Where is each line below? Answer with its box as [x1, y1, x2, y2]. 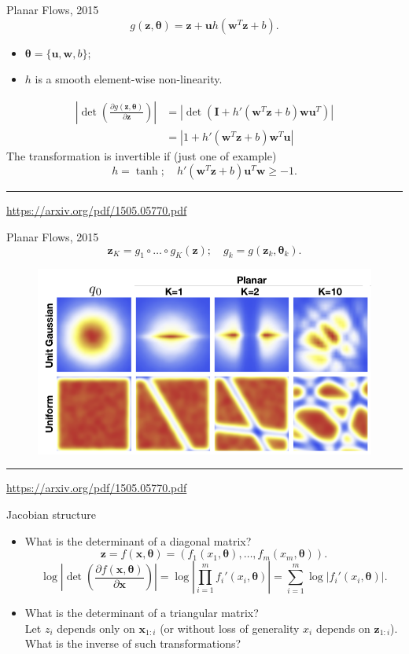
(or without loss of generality [160, 619, 300, 636]
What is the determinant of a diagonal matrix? [24, 532, 252, 549]
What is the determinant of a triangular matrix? [24, 604, 259, 621]
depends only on [57, 619, 135, 636]
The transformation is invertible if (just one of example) [6, 147, 277, 163]
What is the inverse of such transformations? [24, 635, 241, 652]
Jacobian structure [6, 505, 96, 522]
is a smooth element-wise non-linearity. [35, 71, 223, 87]
